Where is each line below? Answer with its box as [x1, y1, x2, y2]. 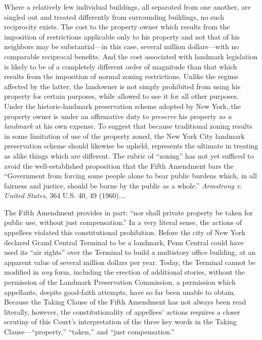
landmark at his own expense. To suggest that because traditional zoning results [4, 121, 252, 131]
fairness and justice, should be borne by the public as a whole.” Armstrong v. [4, 180, 242, 191]
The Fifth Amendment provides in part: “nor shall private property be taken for [4, 207, 253, 217]
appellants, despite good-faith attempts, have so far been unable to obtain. [4, 286, 236, 297]
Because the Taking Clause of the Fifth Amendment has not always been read [4, 296, 246, 307]
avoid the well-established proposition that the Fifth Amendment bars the [4, 160, 234, 171]
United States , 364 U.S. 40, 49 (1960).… [4, 190, 125, 201]
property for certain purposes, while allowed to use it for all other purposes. [4, 91, 239, 101]
